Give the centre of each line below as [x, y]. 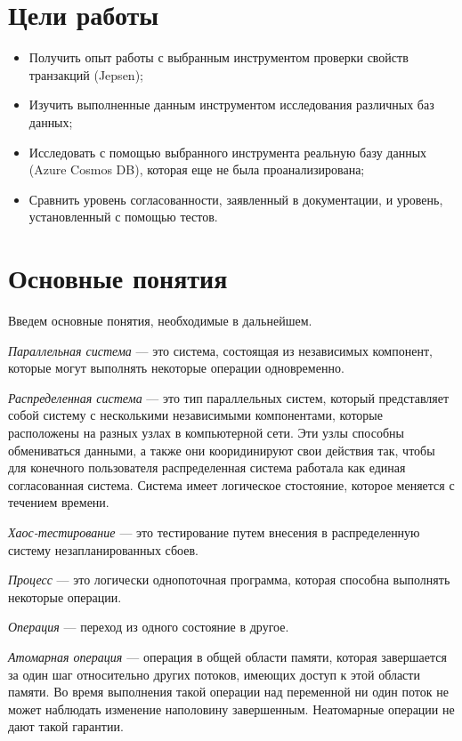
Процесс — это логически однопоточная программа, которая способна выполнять [229, 580]
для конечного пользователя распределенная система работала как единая [207, 467]
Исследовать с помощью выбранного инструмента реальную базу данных [228, 152]
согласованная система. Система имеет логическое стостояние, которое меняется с [231, 484]
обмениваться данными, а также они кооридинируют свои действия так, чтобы [222, 450]
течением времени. [59, 502]
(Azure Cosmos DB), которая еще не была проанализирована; [197, 169]
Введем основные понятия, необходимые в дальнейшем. [160, 320]
